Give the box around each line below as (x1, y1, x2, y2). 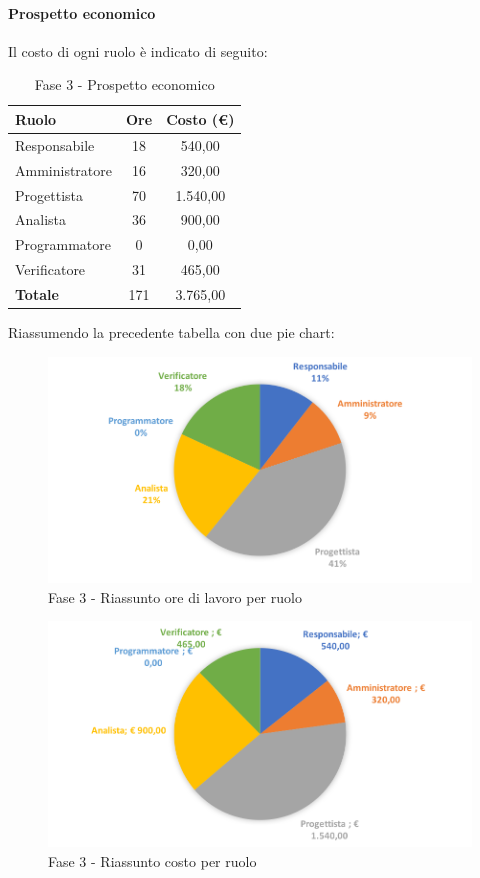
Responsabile (15, 134, 95, 155)
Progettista (15, 184, 83, 205)
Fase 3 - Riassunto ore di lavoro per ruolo (48, 586, 302, 607)
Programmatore (15, 234, 111, 255)
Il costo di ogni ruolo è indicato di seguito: (8, 40, 268, 61)
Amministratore (15, 159, 112, 180)
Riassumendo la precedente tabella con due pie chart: (8, 321, 335, 342)
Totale (15, 283, 59, 304)
